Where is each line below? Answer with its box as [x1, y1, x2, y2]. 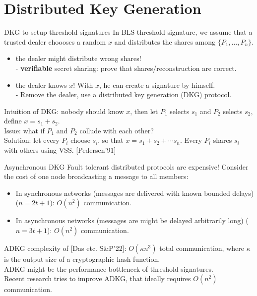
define [4, 116, 22, 126]
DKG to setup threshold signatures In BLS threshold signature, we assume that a [4, 27, 253, 37]
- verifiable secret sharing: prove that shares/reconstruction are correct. [15, 62, 237, 73]
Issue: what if [4, 125, 45, 135]
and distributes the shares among [114, 36, 216, 47]
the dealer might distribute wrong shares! [15, 53, 141, 63]
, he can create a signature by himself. [99, 79, 215, 90]
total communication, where [159, 243, 244, 253]
